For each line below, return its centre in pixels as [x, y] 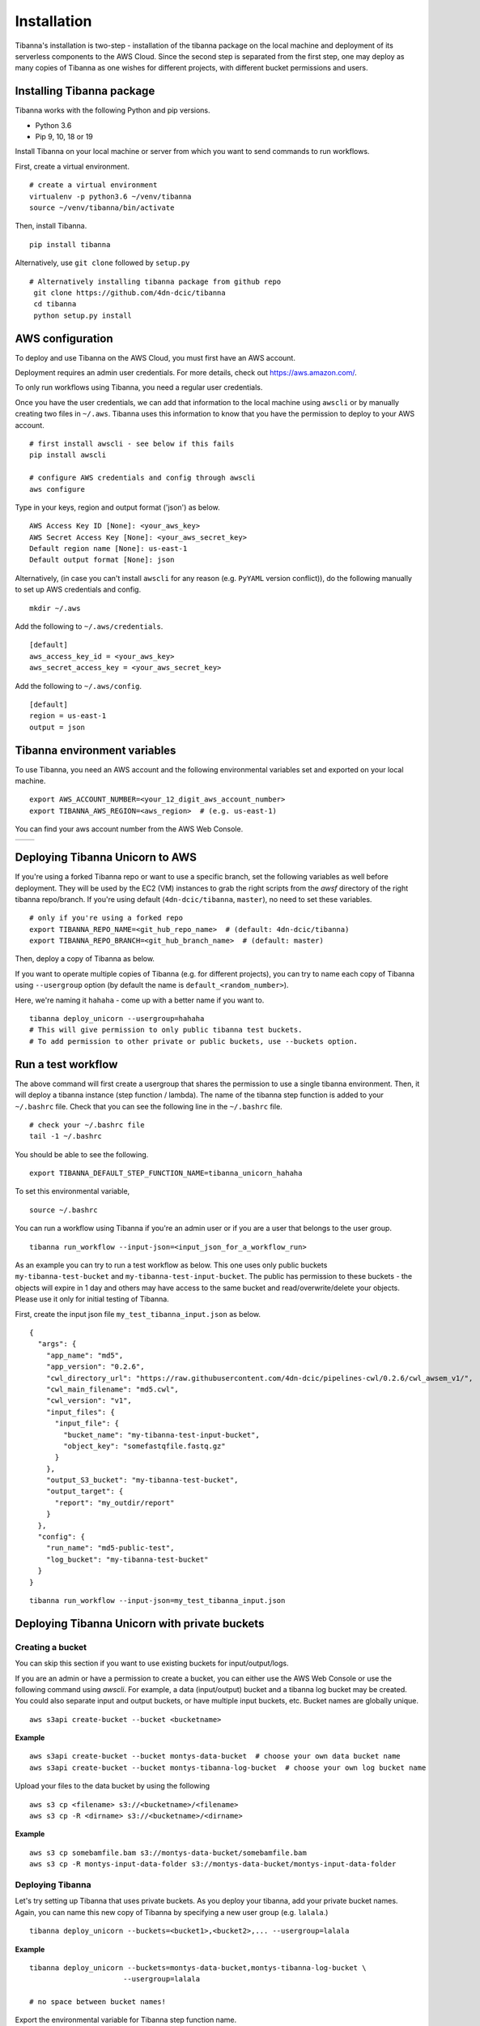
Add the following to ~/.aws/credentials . [89, 626]
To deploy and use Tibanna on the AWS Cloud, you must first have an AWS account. [155, 357]
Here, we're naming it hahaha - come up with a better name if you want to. [140, 1000]
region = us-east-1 [68, 716]
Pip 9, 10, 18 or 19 [64, 137]
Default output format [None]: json [102, 560]
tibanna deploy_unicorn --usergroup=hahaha [117, 1019]
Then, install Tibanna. [51, 226]
